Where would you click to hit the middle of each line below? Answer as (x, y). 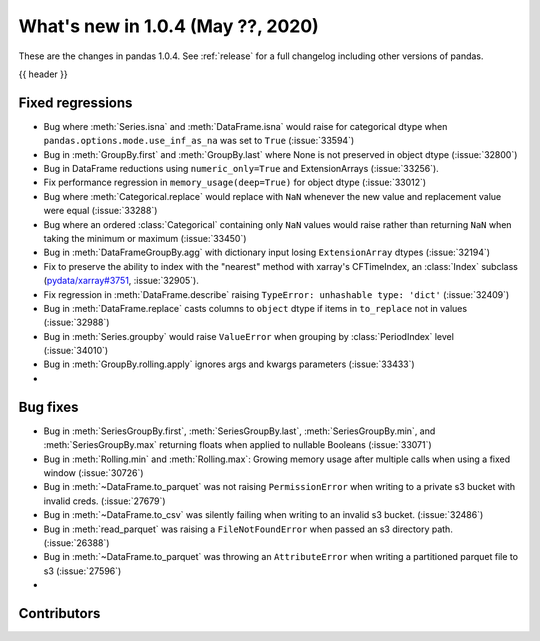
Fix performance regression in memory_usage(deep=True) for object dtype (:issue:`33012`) (235, 182)
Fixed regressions (75, 102)
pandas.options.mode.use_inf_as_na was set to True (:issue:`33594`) (199, 141)
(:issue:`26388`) (76, 542)
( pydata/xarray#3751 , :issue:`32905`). (121, 281)
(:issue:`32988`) (76, 322)
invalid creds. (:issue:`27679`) (104, 501)
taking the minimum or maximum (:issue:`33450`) (145, 238)
